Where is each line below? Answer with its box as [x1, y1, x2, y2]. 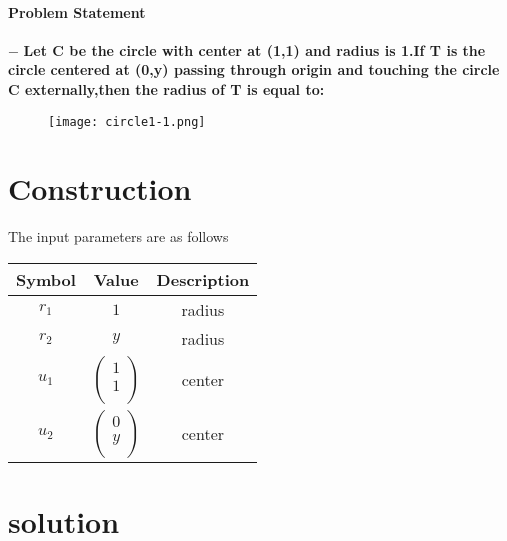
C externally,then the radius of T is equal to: [8, 78, 325, 99]
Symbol [16, 267, 76, 291]
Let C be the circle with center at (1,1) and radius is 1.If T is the [23, 39, 486, 60]
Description [156, 267, 250, 291]
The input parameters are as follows [8, 226, 229, 247]
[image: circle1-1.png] [48, 114, 206, 129]
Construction [8, 168, 192, 209]
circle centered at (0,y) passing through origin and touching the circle [8, 59, 500, 80]
